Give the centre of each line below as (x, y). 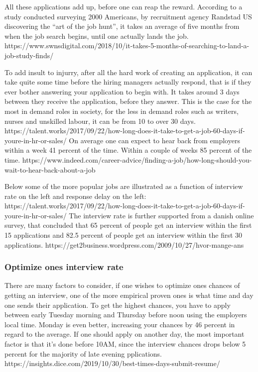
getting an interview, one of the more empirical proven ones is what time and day (129, 295)
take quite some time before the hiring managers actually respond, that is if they (128, 82)
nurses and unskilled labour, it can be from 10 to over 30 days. (100, 121)
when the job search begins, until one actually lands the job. (97, 36)
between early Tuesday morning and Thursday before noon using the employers (126, 315)
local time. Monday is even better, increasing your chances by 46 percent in (120, 324)
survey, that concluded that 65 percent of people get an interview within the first (128, 225)
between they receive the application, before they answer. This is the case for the (128, 101)
